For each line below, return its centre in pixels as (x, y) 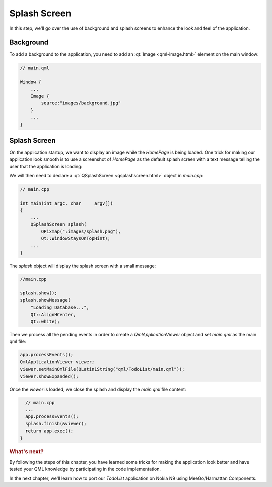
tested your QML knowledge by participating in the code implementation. (85, 469)
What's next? (26, 452)
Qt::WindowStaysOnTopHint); (76, 238)
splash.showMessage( (45, 300)
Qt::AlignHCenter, (53, 314)
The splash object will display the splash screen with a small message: (83, 266)
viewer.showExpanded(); (49, 376)
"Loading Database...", (60, 307)
